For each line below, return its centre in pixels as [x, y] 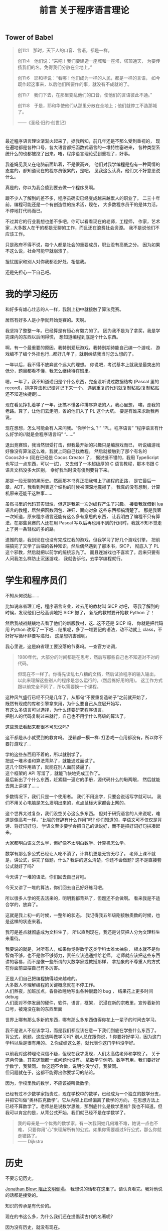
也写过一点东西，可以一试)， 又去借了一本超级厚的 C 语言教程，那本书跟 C [82, 464]
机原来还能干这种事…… [29, 493]
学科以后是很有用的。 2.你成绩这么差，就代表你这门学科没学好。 [71, 1043]
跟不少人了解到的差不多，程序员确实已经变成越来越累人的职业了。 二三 [78, 198]
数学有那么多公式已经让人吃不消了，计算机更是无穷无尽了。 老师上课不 [78, 853]
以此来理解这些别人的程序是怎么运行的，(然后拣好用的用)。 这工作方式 [90, 680]
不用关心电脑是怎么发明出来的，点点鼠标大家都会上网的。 [69, 803]
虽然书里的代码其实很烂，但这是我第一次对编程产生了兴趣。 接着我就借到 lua [84, 504]
